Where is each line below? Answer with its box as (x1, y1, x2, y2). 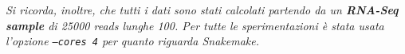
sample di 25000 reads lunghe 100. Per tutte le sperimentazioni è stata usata (6, 17, 384, 33)
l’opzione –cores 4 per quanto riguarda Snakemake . (6, 33, 259, 49)
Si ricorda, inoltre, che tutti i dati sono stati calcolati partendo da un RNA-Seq (6, 2, 399, 17)
